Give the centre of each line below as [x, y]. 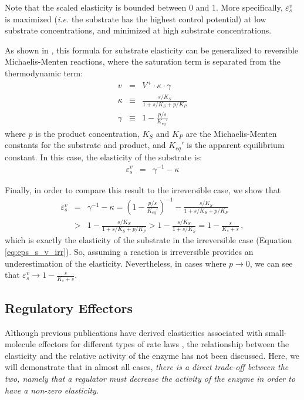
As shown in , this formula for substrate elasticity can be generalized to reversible [152, 50]
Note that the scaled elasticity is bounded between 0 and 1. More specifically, [144, 7]
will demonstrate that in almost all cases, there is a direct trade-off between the [147, 367]
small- [276, 332]
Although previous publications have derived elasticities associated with [134, 332]
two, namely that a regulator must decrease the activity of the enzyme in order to [150, 378]
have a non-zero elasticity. [52, 390]
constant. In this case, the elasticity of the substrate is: [104, 157]
